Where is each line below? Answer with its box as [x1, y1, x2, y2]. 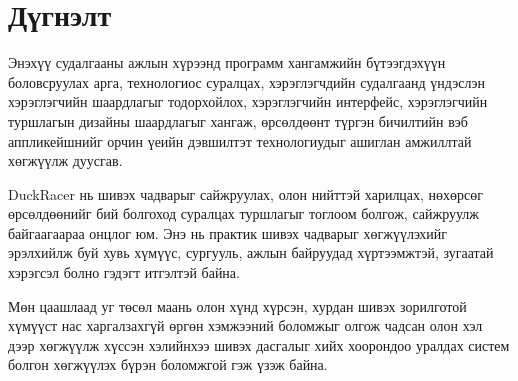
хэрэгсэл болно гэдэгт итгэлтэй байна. [8, 262, 240, 283]
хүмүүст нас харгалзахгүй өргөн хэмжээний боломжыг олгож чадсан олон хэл [8, 315, 483, 336]
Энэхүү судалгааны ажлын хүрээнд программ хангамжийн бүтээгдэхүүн [8, 52, 446, 73]
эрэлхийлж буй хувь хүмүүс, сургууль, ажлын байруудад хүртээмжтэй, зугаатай [8, 242, 494, 263]
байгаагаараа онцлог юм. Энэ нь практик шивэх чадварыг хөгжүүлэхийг [8, 222, 448, 243]
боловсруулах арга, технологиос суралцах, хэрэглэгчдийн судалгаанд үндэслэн [8, 71, 485, 92]
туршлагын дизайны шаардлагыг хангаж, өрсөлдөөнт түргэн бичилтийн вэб [8, 110, 468, 131]
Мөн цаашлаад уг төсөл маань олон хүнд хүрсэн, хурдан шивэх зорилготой [8, 295, 467, 316]
